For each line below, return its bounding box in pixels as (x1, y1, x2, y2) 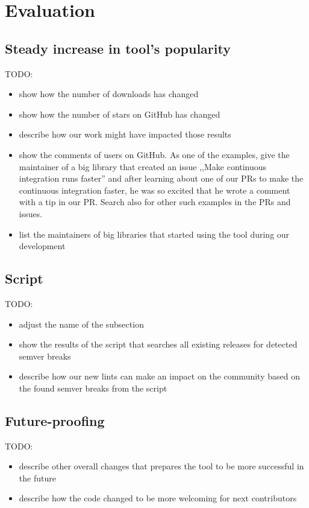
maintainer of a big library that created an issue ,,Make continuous (19, 160, 267, 173)
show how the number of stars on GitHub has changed (19, 107, 220, 120)
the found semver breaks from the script (19, 381, 167, 394)
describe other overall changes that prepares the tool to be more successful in (19, 460, 304, 472)
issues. (19, 207, 43, 220)
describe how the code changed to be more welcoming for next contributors (19, 492, 297, 504)
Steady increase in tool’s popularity (5, 39, 231, 57)
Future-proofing (5, 411, 105, 430)
